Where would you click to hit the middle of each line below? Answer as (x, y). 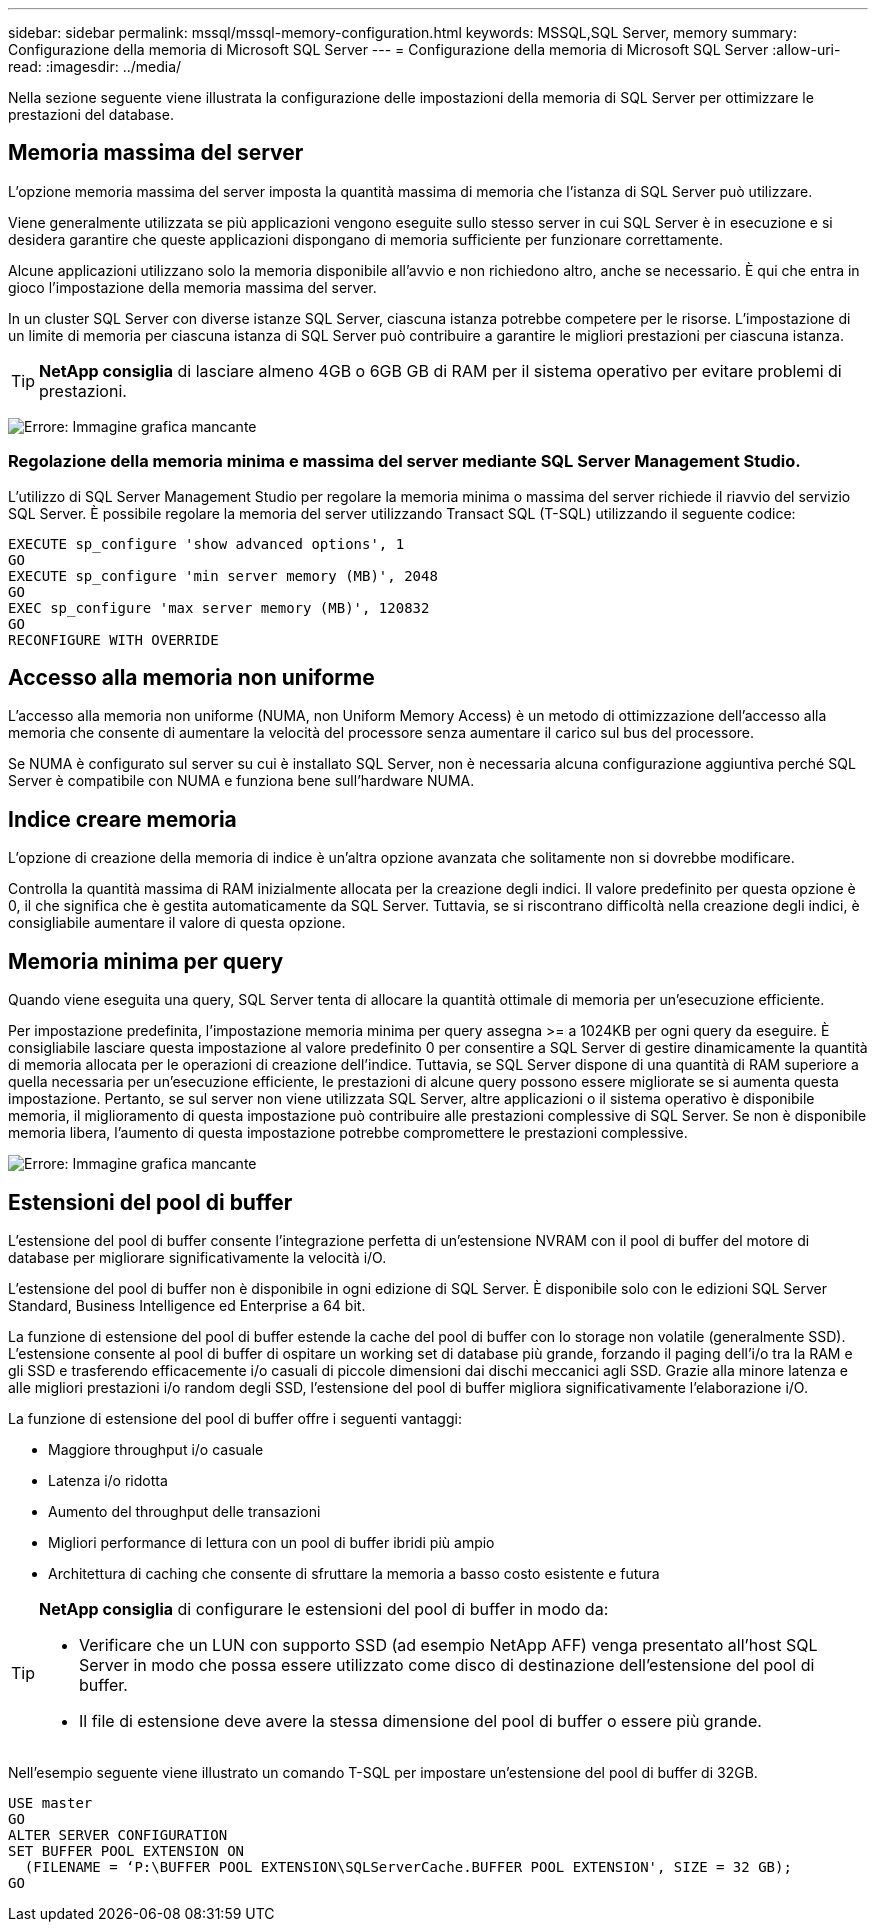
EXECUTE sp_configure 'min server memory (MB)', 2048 (223, 575)
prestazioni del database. (91, 114)
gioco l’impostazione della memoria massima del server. (192, 287)
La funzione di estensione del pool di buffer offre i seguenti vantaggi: (235, 1418)
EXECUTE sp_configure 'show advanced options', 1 (206, 543)
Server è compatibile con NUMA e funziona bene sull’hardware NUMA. (241, 781)
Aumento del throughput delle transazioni (184, 1511)
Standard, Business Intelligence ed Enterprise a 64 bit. (187, 1305)
